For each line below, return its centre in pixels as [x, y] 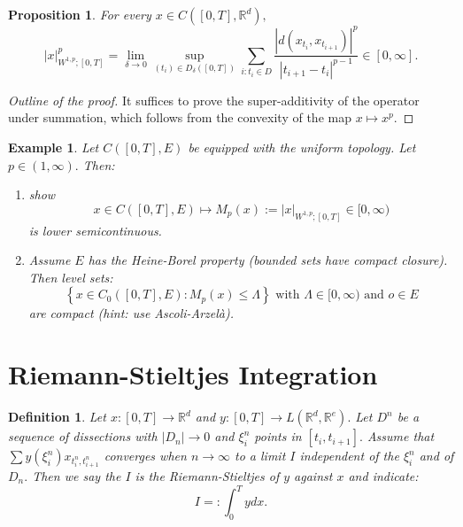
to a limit [260, 456]
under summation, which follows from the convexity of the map [180, 117]
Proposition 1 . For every [80, 14]
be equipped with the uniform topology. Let [302, 147]
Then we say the [77, 475]
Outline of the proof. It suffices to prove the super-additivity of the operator [214, 100]
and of [436, 456]
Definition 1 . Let [57, 417]
